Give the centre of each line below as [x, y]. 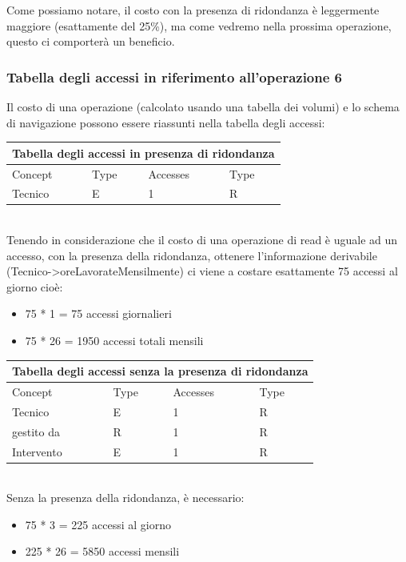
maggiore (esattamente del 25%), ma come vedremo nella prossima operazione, [199, 25]
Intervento [37, 451]
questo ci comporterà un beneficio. [91, 41]
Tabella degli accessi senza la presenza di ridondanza [160, 371]
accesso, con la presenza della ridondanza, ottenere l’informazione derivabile [192, 255]
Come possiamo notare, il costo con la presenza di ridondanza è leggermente [193, 10]
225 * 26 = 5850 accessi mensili [102, 551]
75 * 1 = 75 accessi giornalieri [98, 313]
